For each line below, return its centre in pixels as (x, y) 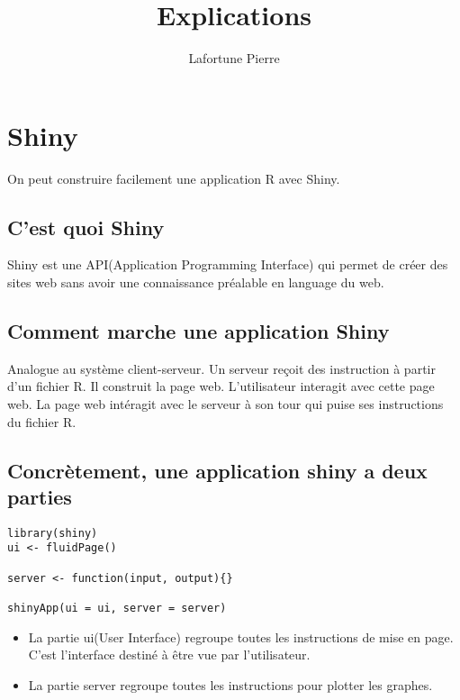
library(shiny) (53, 533)
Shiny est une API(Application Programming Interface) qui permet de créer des (228, 264)
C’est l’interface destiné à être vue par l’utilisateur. (169, 655)
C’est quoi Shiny (86, 227)
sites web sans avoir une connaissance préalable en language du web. (196, 282)
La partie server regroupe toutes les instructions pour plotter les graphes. (230, 684)
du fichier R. (42, 421)
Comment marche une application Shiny (198, 331)
